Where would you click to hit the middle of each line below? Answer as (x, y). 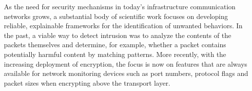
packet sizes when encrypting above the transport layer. (87, 82)
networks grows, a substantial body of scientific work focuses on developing (116, 16)
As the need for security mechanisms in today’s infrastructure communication (120, 6)
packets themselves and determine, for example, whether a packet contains (115, 45)
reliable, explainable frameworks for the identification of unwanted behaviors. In (123, 26)
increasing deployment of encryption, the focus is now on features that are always (126, 64)
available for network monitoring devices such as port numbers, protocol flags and (126, 73)
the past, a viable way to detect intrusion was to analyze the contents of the (118, 35)
